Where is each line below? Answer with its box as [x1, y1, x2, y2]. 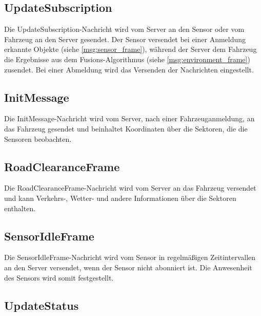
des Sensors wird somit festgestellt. [4, 272, 114, 283]
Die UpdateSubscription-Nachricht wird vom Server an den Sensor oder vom [4, 24, 245, 34]
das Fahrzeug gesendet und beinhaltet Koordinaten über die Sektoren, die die [4, 123, 248, 134]
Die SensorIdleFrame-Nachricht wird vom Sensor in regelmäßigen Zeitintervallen [4, 252, 256, 263]
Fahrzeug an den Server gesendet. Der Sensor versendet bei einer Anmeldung [4, 33, 246, 44]
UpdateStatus [4, 297, 79, 313]
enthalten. [4, 202, 36, 213]
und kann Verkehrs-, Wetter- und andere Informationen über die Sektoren [4, 192, 236, 203]
